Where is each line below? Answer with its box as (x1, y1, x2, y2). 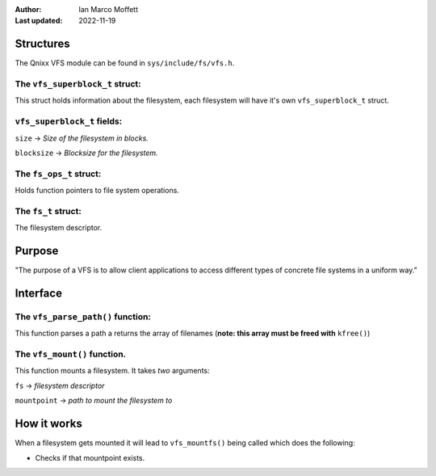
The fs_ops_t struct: (15, 168, 102, 179)
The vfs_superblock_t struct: (15, 78, 141, 90)
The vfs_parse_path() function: (15, 311, 151, 322)
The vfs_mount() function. (15, 348, 127, 360)
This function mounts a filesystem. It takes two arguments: (15, 366, 210, 376)
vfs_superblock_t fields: (15, 116, 123, 127)
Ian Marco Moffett (78, 5, 139, 14)
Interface (15, 286, 62, 300)
